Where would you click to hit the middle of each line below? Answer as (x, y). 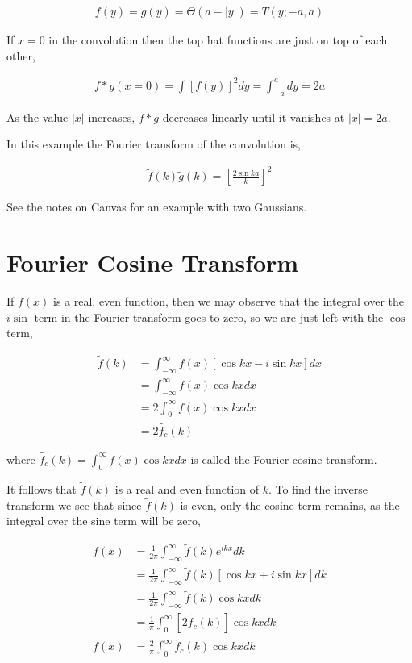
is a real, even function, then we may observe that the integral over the (229, 300)
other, (21, 55)
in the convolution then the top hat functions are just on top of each (218, 40)
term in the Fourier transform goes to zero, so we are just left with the (209, 317)
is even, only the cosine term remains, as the (290, 505)
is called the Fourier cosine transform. (284, 459)
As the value (37, 117)
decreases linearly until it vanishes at (254, 117)
